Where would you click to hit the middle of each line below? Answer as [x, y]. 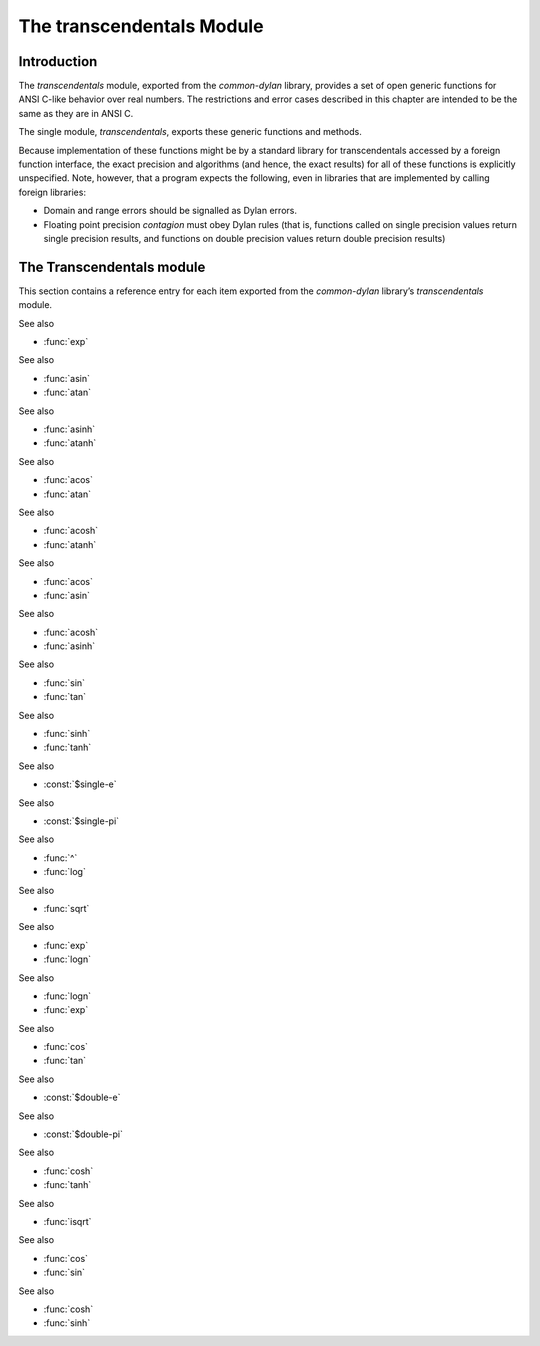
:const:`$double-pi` [83, 1134]
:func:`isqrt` [67, 1221]
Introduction [58, 61]
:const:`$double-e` [82, 1097]
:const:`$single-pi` [81, 821]
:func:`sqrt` [66, 908]
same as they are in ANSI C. [76, 113]
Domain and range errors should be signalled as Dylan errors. [170, 211]
